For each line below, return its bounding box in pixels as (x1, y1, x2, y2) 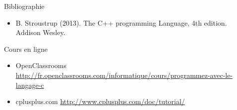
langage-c (15, 79, 44, 90)
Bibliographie (4, 1, 45, 11)
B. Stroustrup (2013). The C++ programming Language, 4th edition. (15, 17, 227, 28)
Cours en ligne (4, 43, 48, 54)
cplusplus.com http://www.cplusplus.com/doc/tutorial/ (15, 96, 185, 107)
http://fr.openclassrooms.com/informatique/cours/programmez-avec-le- (15, 70, 233, 80)
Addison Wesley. (15, 27, 65, 37)
